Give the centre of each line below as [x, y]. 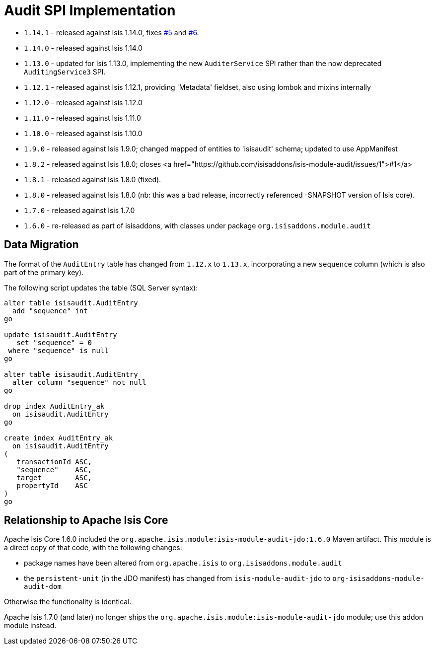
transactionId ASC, [54, 462]
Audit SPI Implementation [90, 10]
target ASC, [54, 477]
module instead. [30, 626]
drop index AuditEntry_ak [54, 406]
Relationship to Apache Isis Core [86, 520]
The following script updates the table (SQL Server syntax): [101, 288]
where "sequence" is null [58, 350]
